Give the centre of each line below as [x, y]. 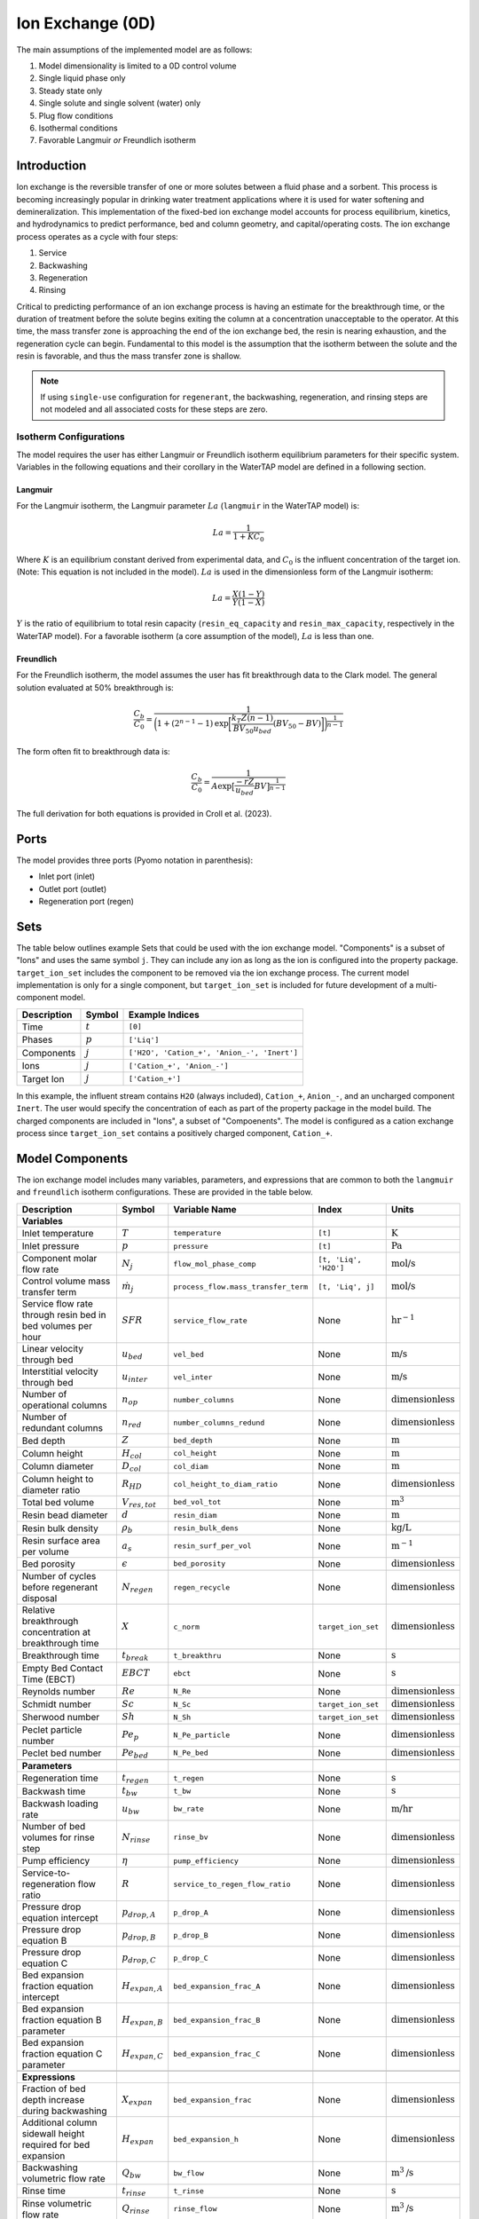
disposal [39, 1599]
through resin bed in [64, 1315]
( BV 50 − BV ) [297, 725]
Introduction [51, 166]
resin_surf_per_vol [212, 1546]
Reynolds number [59, 1691]
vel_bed [188, 1354]
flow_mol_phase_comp [215, 1263]
